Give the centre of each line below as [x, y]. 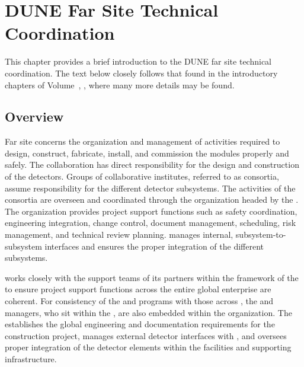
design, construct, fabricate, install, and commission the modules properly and [147, 153]
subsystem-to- [261, 234]
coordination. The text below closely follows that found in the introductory [141, 73]
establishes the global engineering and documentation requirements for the [140, 324]
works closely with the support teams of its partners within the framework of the [152, 277]
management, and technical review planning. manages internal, [119, 234]
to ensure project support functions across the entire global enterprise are [138, 289]
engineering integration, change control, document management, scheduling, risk [151, 223]
